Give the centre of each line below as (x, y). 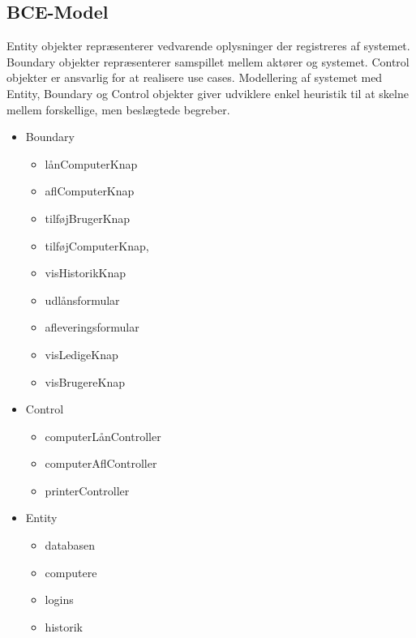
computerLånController (103, 436)
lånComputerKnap (91, 163)
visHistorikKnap (85, 273)
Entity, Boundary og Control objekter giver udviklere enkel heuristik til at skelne (208, 93)
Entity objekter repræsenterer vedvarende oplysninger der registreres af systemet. (208, 46)
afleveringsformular (92, 327)
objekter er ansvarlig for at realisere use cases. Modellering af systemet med (195, 77)
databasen (70, 545)
